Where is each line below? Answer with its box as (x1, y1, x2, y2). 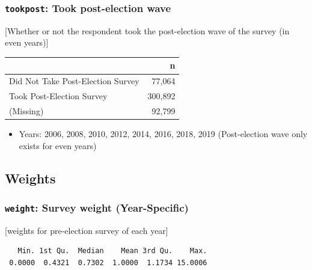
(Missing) (9, 105, 44, 117)
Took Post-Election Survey (9, 90, 108, 102)
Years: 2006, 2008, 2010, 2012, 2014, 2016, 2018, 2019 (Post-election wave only (19, 127, 308, 140)
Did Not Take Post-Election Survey (9, 75, 139, 87)
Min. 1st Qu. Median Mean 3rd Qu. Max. (17, 247, 207, 256)
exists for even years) (19, 139, 97, 152)
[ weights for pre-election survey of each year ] (5, 224, 168, 236)
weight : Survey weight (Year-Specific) (5, 200, 189, 215)
